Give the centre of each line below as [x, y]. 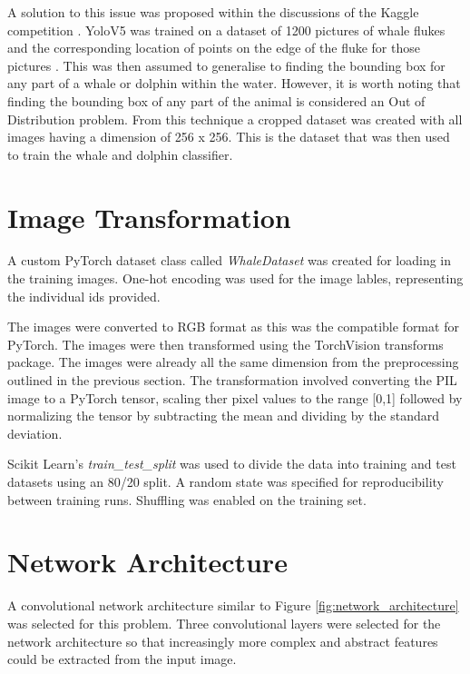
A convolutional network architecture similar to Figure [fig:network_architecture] [233, 605]
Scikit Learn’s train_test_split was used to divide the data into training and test [232, 464]
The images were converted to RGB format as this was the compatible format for [233, 327]
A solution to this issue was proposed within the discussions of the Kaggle [213, 12]
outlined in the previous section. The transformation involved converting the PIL [232, 380]
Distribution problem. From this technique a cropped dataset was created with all [235, 119]
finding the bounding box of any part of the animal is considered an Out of [216, 100]
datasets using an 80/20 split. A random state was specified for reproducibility [225, 481]
